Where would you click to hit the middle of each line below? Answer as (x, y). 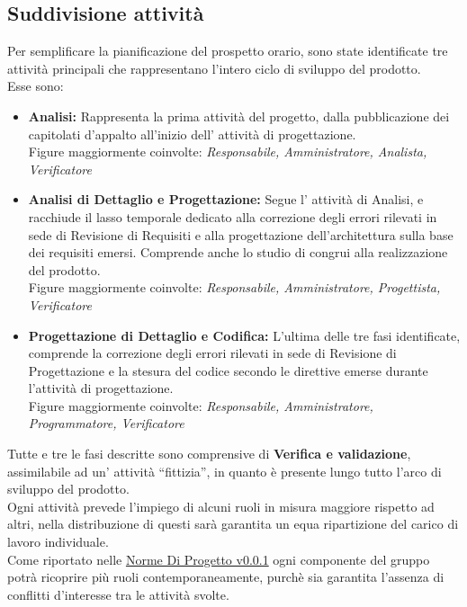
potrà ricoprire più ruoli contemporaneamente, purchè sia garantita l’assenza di (226, 577)
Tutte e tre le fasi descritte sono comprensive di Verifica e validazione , (209, 454)
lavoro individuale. (58, 542)
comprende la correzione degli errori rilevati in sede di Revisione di (212, 353)
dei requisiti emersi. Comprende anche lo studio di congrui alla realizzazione (238, 252)
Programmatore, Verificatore (106, 423)
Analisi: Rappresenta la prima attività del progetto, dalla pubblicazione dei (239, 116)
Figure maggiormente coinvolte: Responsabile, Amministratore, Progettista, (234, 287)
